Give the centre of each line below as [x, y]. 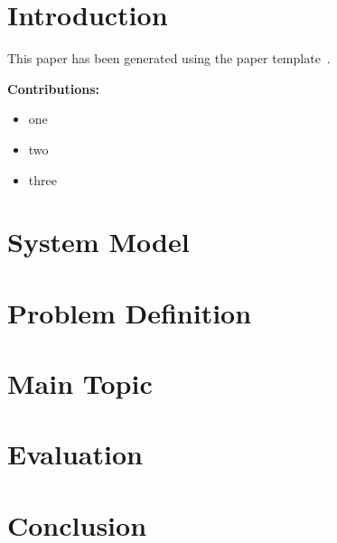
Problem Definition [130, 312]
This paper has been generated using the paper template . [169, 58]
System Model [98, 242]
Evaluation [75, 454]
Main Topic [80, 384]
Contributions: [53, 88]
